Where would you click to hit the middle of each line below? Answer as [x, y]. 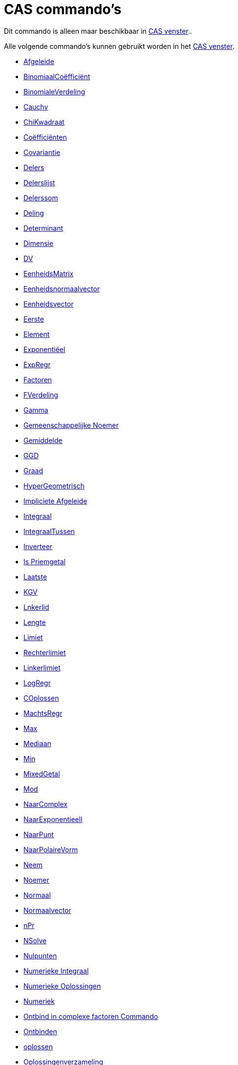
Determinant [43, 228]
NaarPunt [39, 834]
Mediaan [37, 743]
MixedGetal [42, 774]
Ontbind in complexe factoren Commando [91, 1016]
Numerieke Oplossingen [62, 986]
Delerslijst [39, 182]
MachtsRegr [43, 713]
